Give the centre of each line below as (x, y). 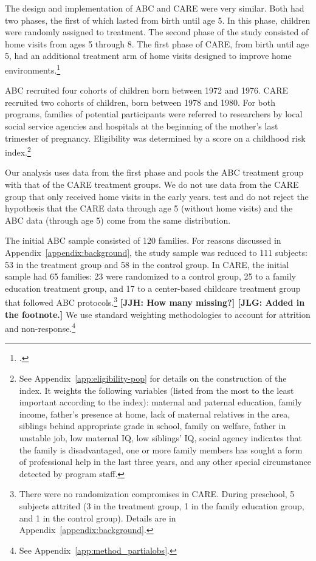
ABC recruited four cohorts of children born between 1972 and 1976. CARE (147, 90)
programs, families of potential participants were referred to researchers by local (154, 114)
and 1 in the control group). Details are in (98, 518)
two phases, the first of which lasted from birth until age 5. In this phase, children (158, 20)
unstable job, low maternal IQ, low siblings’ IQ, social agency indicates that (160, 438)
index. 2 (18, 151)
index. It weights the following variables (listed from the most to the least (156, 390)
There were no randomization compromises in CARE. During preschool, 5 (157, 494)
